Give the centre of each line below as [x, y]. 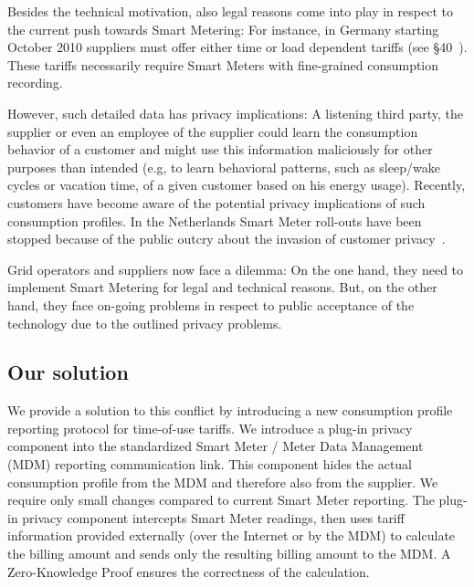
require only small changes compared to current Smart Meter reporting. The [221, 500]
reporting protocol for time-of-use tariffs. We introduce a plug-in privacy [210, 428]
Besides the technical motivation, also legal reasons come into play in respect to [230, 11]
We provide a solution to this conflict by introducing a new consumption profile [230, 410]
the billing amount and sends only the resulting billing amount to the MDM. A [229, 554]
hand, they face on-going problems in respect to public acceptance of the [211, 304]
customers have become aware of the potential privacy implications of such [216, 202]
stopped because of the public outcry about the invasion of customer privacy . [226, 239]
